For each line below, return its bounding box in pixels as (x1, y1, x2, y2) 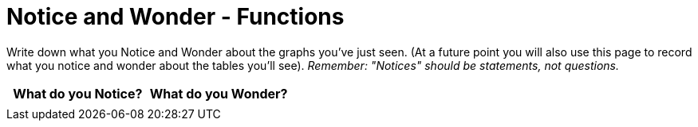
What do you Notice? (13, 85, 143, 102)
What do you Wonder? (149, 85, 288, 102)
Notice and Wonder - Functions (6, 3, 345, 30)
